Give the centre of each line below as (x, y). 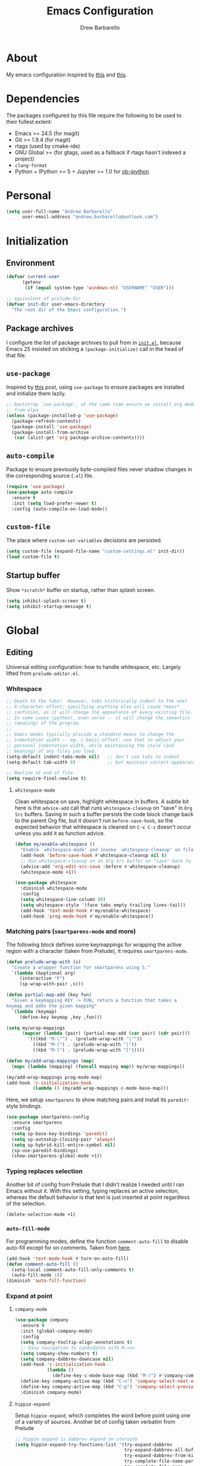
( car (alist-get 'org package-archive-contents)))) (79, 438)
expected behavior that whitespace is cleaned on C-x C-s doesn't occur (103, 827)
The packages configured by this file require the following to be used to (94, 115)
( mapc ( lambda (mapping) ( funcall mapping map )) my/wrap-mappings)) (98, 1066)
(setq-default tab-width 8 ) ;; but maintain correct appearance (102, 762)
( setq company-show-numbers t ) (59, 1353)
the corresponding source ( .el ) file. (50, 476)
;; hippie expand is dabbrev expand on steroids (76, 1439)
